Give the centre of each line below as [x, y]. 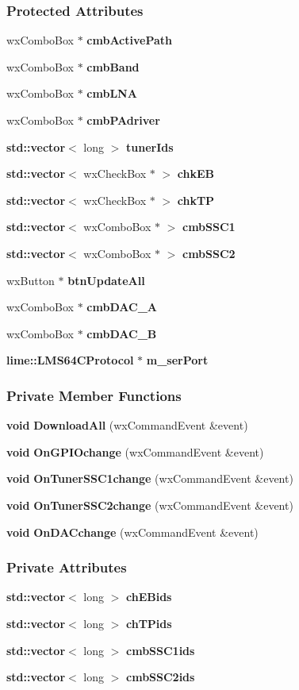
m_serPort [177, 360]
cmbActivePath [129, 40]
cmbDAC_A [122, 307]
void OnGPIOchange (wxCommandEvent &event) [135, 451]
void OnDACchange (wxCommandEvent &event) [132, 532]
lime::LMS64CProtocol [70, 360]
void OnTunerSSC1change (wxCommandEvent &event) [150, 478]
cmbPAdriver [123, 120]
